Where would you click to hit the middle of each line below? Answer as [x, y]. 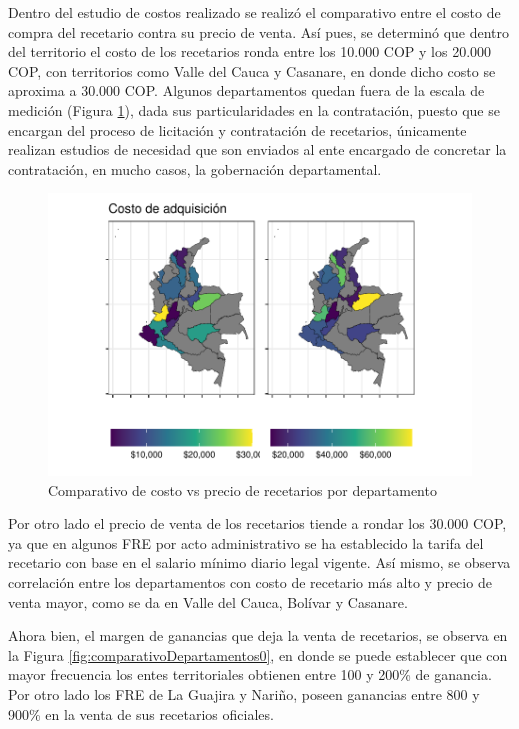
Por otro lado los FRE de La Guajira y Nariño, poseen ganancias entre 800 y [244, 693]
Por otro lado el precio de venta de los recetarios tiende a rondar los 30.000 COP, [257, 523]
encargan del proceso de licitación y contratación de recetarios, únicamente [237, 129]
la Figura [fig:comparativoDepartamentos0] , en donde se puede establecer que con [258, 654]
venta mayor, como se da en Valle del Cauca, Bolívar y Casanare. [208, 601]
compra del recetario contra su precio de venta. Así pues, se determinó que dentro [259, 31]
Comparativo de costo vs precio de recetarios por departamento [242, 489]
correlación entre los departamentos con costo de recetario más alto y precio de [250, 581]
